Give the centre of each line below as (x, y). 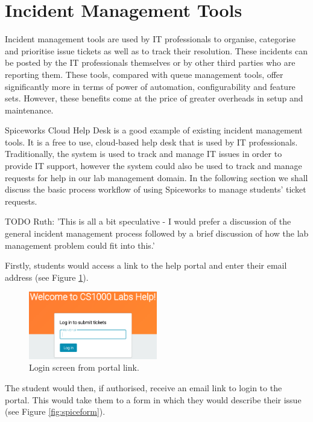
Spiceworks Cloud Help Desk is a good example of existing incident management (154, 130)
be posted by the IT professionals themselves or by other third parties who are (150, 62)
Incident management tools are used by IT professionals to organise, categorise (150, 39)
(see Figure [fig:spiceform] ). (55, 411)
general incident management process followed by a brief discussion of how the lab (157, 233)
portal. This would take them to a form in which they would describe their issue (153, 399)
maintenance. (29, 110)
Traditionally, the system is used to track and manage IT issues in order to (144, 154)
